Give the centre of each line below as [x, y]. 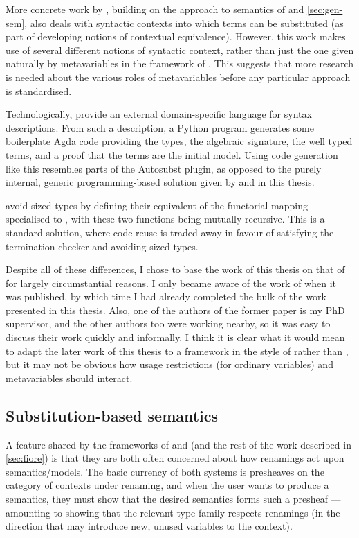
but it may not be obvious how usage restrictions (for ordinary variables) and [169, 364]
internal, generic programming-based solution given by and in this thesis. [160, 182]
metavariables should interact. [69, 378]
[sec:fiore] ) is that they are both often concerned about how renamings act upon [175, 458]
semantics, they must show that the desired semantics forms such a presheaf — [173, 499]
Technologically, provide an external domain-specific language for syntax [159, 114]
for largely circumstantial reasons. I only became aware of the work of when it [171, 283]
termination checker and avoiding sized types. [102, 246]
